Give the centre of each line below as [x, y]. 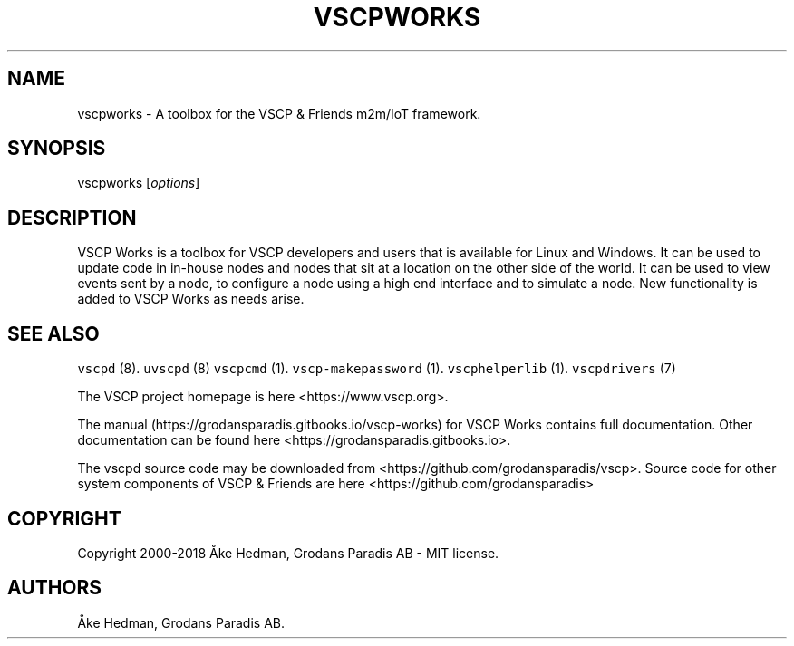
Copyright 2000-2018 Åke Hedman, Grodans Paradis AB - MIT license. [288, 553]
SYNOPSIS [57, 149]
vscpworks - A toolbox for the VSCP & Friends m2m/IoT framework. [279, 113]
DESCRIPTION [72, 217]
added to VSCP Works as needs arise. [191, 299]
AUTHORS [55, 588]
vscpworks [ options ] [139, 183]
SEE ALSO [53, 333]
